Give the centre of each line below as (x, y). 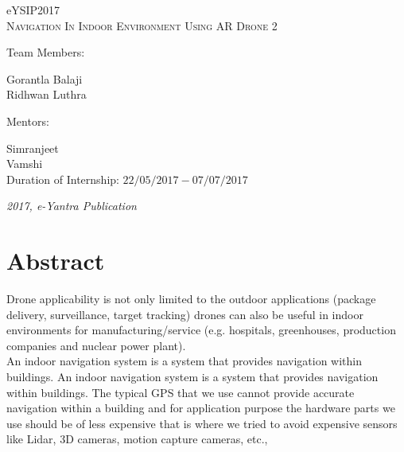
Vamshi (25, 164)
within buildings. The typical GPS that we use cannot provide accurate (181, 392)
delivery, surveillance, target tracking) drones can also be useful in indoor (185, 314)
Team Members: (46, 52)
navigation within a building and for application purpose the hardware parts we (201, 408)
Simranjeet (33, 148)
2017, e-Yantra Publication (72, 206)
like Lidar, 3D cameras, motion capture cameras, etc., (137, 439)
